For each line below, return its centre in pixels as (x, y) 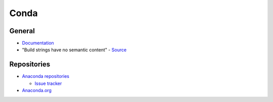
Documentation (38, 43)
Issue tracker (48, 83)
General (22, 31)
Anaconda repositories (45, 76)
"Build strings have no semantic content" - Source (74, 50)
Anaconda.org (37, 90)
